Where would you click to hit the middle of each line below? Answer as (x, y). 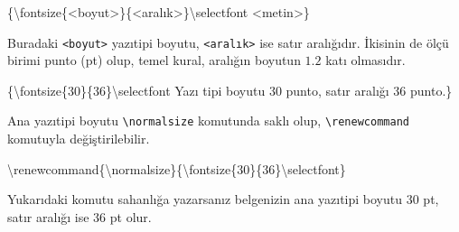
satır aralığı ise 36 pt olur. (80, 216)
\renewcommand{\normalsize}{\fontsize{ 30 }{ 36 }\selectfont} (177, 168)
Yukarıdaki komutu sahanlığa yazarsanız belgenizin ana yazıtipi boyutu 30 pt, (223, 199)
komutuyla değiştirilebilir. (79, 139)
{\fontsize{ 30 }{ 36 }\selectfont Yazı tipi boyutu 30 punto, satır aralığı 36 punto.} (230, 90)
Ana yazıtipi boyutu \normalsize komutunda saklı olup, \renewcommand (208, 121)
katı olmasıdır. (365, 60)
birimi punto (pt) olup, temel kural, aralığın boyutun (154, 60)
